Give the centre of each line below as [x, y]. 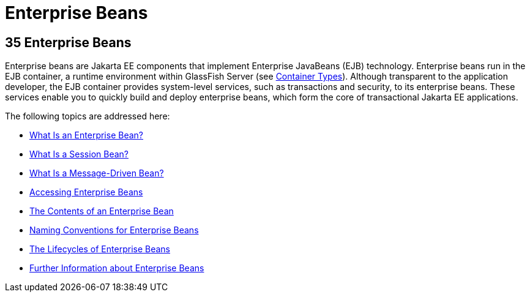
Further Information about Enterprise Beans [117, 268]
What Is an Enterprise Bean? [86, 135]
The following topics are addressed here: [88, 116]
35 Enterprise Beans [68, 42]
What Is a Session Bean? [79, 154]
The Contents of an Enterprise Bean [102, 211]
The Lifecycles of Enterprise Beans [100, 249]
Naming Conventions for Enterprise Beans [114, 230]
